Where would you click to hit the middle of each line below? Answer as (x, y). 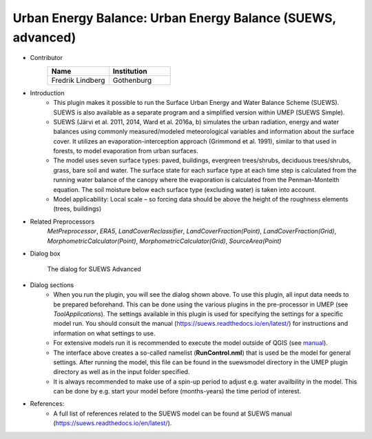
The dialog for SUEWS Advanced (94, 269)
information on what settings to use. (104, 333)
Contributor (46, 58)
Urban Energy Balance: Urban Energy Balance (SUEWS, (175, 18)
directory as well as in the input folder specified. (122, 372)
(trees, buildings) (77, 209)
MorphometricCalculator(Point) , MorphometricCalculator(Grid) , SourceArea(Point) (164, 241)
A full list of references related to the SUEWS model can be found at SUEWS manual (173, 413)
